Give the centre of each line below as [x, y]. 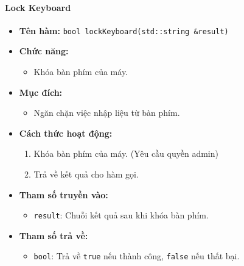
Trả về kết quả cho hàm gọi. [86, 174]
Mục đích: [41, 92]
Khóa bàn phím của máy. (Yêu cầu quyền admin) [126, 153]
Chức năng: [44, 51]
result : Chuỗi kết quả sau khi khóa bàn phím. [121, 215]
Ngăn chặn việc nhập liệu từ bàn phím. [107, 113]
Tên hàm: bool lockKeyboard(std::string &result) [124, 30]
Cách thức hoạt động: [66, 133]
